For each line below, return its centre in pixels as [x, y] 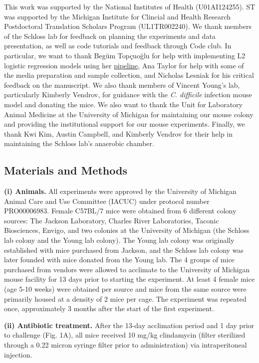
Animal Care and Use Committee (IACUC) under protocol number [107, 201]
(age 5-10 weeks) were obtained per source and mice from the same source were [125, 289]
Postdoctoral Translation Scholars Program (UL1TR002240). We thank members [128, 26]
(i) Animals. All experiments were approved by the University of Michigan [120, 191]
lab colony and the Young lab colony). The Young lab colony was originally [119, 240]
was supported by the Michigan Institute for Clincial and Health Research [118, 16]
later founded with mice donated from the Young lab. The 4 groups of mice [119, 260]
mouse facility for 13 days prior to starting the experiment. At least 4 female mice [129, 279]
